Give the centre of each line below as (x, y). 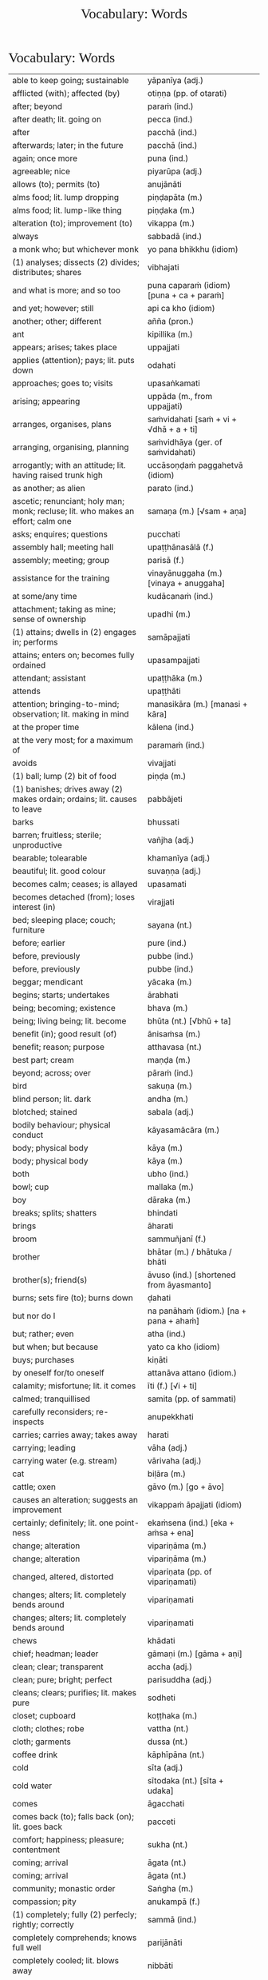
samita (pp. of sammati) (192, 1399)
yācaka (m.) (170, 982)
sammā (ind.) (172, 1920)
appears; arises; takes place (65, 347)
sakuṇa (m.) (170, 1086)
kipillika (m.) (170, 334)
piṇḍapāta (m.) (175, 197)
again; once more (45, 158)
